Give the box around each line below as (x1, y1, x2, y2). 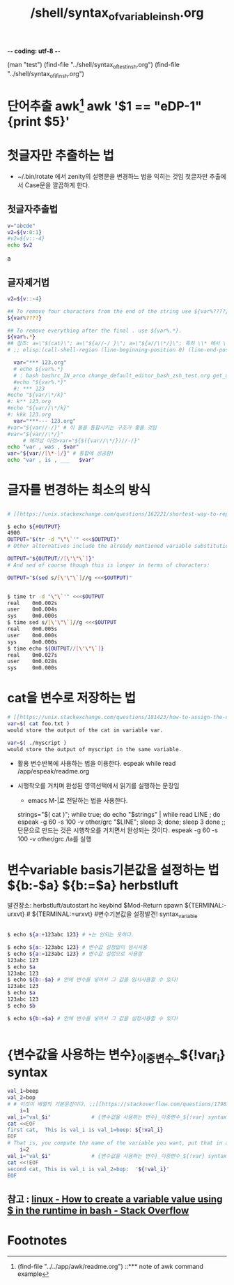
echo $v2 (7, 242, 33, 249)
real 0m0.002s (7, 600, 58, 607)
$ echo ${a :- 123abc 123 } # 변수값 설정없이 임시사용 (7, 944, 148, 951)
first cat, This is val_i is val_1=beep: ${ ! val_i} (7, 1126, 164, 1133)
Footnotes (7, 1233, 68, 1249)
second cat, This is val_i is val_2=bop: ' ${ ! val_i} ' (7, 1166, 170, 1173)
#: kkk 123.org (7, 411, 52, 419)
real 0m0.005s (7, 625, 58, 633)
